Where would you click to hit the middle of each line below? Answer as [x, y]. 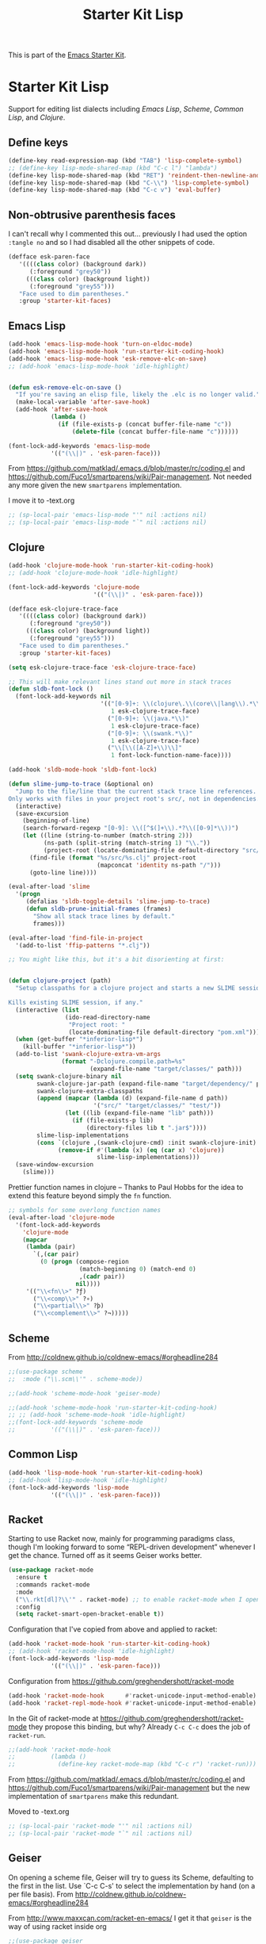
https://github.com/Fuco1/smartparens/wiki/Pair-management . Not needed [130, 476]
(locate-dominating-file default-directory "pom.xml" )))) [166, 1032]
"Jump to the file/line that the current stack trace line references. [136, 791]
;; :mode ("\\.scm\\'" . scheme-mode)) [76, 1379]
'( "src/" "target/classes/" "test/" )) [157, 1106]
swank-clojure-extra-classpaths [90, 1091]
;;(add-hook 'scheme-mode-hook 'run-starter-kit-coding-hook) [113, 1408]
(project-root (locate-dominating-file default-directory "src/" [153, 850]
